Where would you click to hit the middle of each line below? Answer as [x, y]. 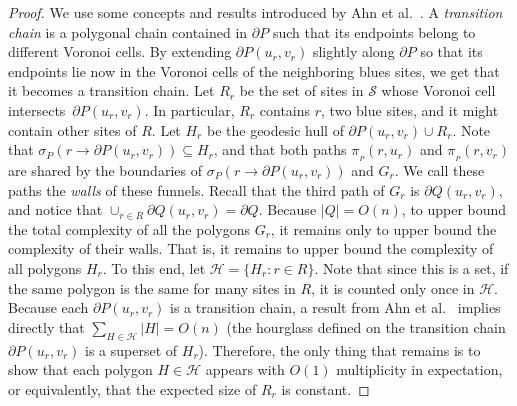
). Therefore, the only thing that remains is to [339, 349]
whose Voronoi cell [438, 90]
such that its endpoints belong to [374, 31]
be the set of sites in [301, 90]
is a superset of [131, 349]
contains [285, 109]
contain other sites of [72, 129]
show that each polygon [80, 369]
